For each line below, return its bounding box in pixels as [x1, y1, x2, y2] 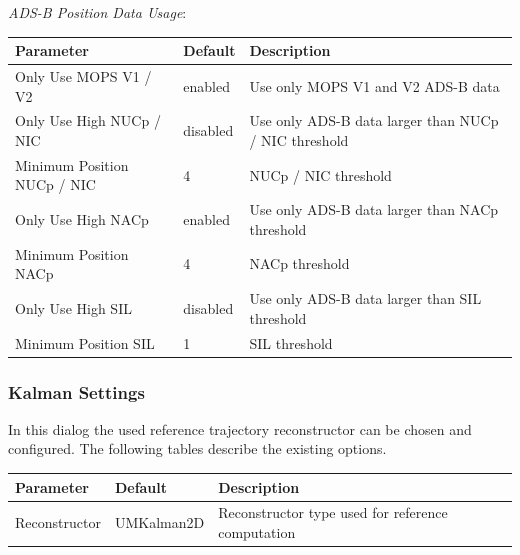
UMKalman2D [114, 512, 205, 533]
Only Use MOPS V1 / [15, 65, 152, 86]
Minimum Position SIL [15, 332, 155, 353]
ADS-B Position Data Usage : [8, 2, 187, 22]
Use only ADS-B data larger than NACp [249, 199, 499, 220]
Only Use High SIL [15, 297, 132, 318]
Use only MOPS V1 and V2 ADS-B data [249, 75, 500, 96]
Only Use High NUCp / [15, 110, 161, 131]
